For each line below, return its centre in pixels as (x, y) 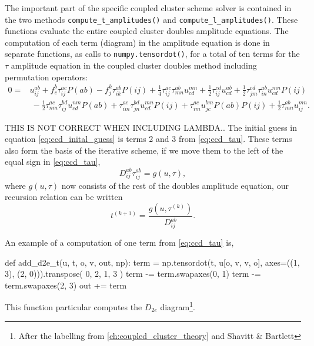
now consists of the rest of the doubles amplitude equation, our (175, 185)
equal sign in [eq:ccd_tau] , (53, 162)
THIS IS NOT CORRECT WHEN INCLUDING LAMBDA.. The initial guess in (151, 127)
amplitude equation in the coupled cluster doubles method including (134, 65)
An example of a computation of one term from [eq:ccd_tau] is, (119, 242)
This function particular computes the (74, 307)
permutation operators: (46, 77)
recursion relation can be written (64, 197)
